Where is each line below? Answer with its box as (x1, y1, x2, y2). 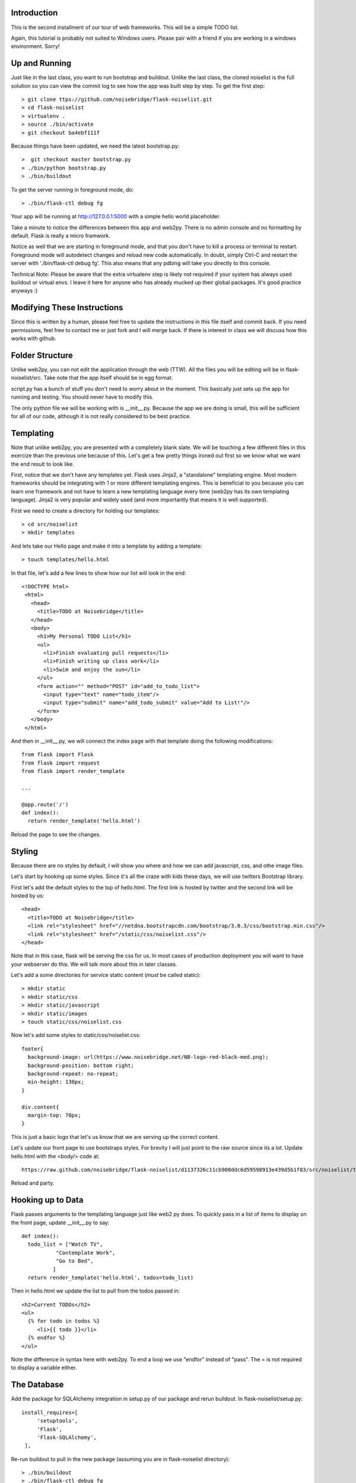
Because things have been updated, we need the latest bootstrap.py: (11, 142, 180, 149)
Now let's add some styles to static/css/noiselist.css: (11, 1032, 141, 1039)
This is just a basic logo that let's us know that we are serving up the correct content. (11, 1133, 220, 1140)
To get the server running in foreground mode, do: (11, 186, 134, 193)
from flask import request (21, 759, 100, 766)
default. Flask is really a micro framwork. (11, 232, 111, 240)
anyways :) (11, 287, 38, 294)
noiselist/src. (11, 374, 43, 381)
